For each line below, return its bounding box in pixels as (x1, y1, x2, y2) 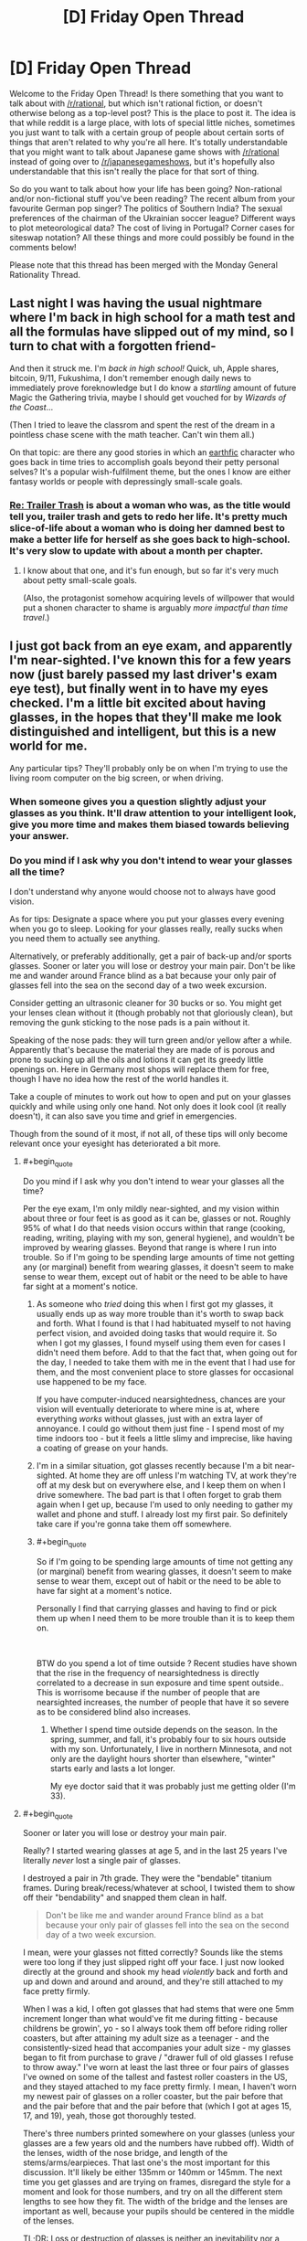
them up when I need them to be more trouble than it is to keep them (36, 1612, 295, 1623)
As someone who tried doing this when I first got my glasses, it (36, 1298, 274, 1309)
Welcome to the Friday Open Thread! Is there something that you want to (9, 88, 284, 99)
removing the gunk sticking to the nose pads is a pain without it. (9, 1017, 250, 1028)
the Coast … (9, 401, 54, 412)
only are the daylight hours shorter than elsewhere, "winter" (49, 1753, 276, 1764)
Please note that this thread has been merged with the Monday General (9, 259, 279, 271)
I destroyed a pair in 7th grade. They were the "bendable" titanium (22, 1873, 272, 1884)
